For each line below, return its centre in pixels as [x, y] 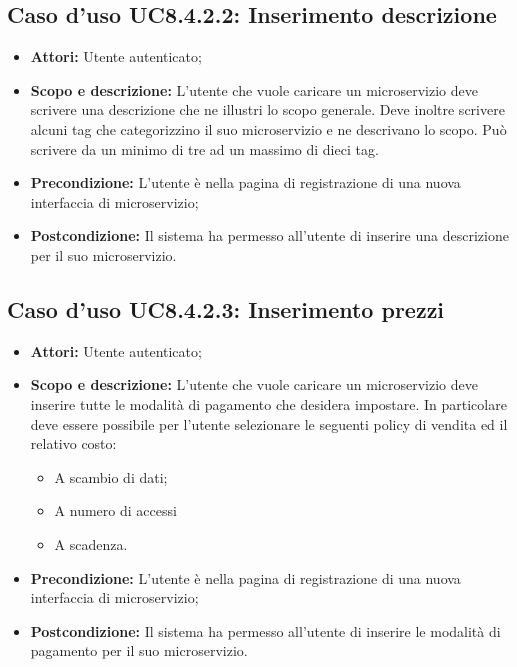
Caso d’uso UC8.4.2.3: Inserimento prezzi [226, 308]
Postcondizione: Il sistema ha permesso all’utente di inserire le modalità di [265, 630]
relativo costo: [73, 443]
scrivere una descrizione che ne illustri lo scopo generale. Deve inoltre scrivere [267, 109]
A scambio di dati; [111, 476]
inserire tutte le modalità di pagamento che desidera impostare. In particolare [268, 403]
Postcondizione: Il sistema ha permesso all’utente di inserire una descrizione [269, 235]
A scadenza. [91, 543]
